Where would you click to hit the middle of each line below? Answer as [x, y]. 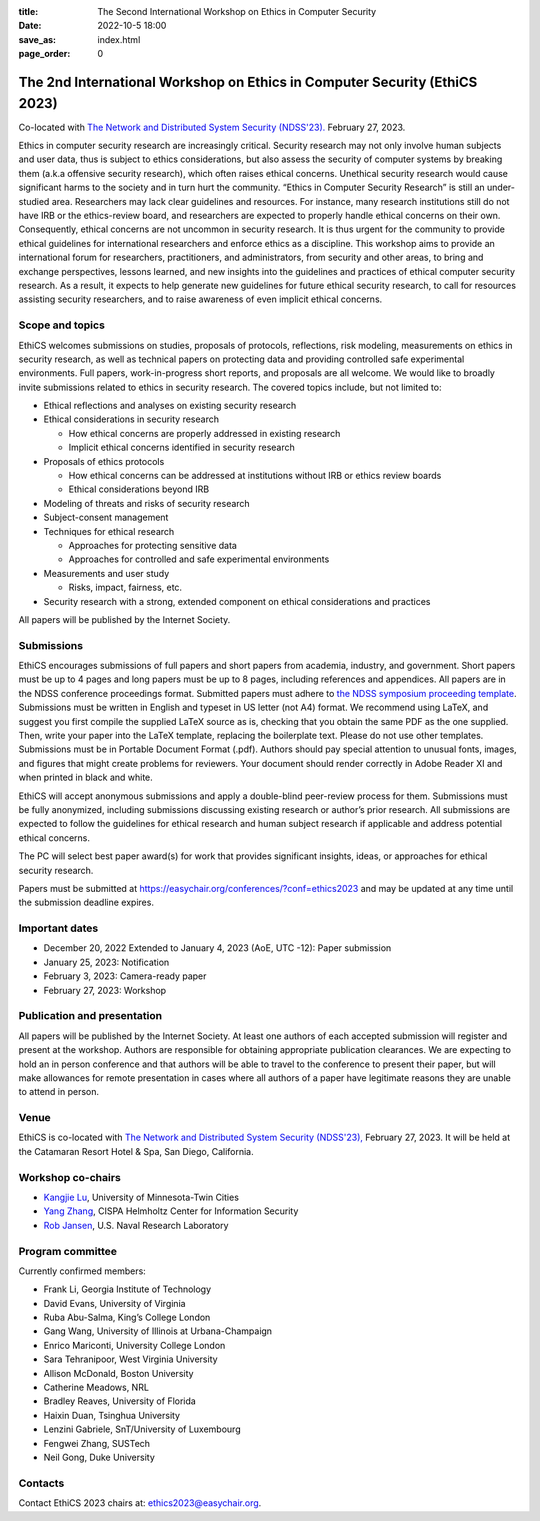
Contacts [41, 1483]
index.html [119, 39]
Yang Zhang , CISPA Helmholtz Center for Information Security [171, 1211]
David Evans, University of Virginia [114, 1303]
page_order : [44, 54]
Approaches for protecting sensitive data [152, 545]
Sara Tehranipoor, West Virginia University [131, 1359]
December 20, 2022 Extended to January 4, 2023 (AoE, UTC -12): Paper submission [217, 948]
